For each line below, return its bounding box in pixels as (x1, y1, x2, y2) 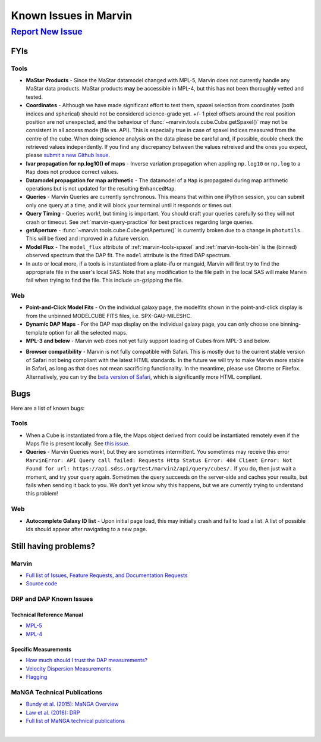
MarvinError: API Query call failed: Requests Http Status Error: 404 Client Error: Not (26, 457, 292, 464)
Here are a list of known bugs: (11, 404, 85, 411)
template (26, 329, 48, 336)
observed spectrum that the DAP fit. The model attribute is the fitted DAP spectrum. (26, 252, 231, 259)
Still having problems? (11, 541, 96, 551)
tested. (26, 93, 43, 101)
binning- (280, 320, 301, 328)
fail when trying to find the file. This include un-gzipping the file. (26, 277, 184, 284)
